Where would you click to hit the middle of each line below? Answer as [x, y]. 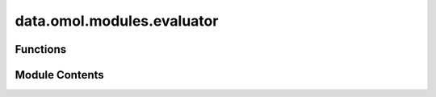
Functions [41, 49]
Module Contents [59, 75]
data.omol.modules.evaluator [117, 21]
